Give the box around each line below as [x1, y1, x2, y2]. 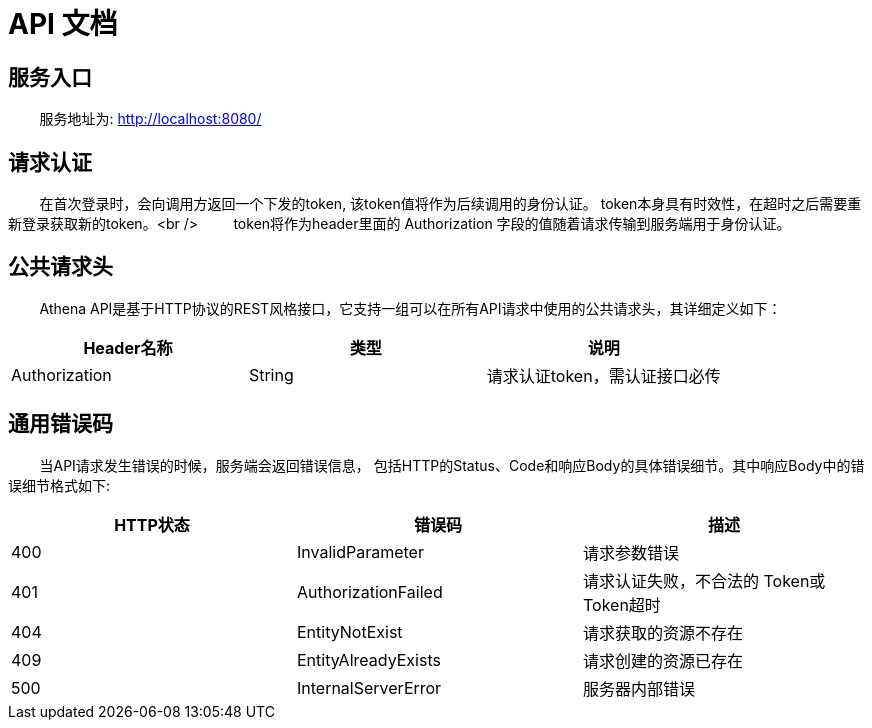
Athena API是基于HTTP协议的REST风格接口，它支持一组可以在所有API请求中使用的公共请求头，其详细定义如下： [39, 299, 782, 317]
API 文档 [8, 7, 118, 41]
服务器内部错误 [582, 678, 695, 699]
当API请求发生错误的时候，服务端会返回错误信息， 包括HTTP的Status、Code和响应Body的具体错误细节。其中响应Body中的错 [39, 456, 865, 474]
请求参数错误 [582, 542, 679, 563]
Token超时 [582, 594, 661, 615]
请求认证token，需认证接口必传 [486, 365, 721, 386]
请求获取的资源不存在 [582, 622, 743, 643]
